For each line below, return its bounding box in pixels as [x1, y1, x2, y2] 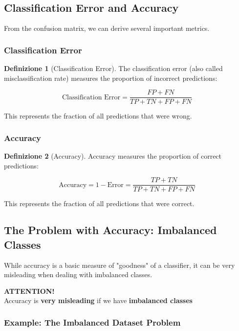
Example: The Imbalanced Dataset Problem [4, 316, 181, 328]
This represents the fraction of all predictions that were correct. [4, 198, 195, 209]
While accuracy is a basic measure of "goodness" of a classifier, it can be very [4, 260, 235, 270]
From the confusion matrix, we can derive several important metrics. [4, 23, 210, 33]
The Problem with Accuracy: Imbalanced [4, 222, 217, 237]
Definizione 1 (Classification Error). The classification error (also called [4, 63, 223, 73]
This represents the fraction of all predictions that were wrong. [4, 111, 192, 121]
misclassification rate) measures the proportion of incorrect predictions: [4, 72, 217, 83]
